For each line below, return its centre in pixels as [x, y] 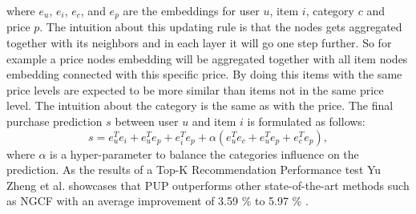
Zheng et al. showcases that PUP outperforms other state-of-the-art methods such [208, 185]
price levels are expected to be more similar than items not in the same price [195, 89]
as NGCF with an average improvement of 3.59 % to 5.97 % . [158, 201]
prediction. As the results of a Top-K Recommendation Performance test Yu [194, 170]
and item [214, 121]
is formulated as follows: [306, 121]
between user [147, 121]
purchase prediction [55, 121]
